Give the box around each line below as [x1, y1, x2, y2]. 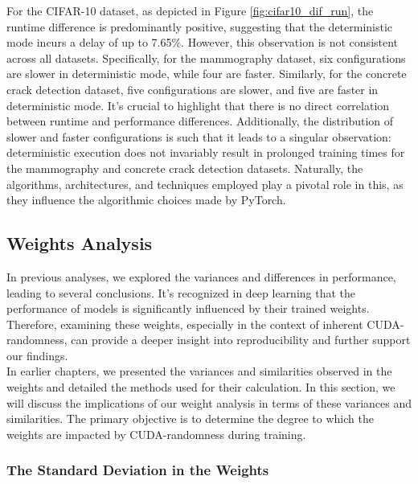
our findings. [6, 347, 68, 363]
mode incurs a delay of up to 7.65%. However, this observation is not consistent [6, 34, 399, 51]
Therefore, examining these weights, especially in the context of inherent [6, 315, 363, 332]
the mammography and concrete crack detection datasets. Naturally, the [6, 159, 363, 176]
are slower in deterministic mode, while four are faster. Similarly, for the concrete [6, 65, 407, 82]
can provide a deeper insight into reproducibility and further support [71, 331, 411, 348]
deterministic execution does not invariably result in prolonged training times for [6, 144, 405, 161]
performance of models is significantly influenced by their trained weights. [6, 300, 370, 317]
